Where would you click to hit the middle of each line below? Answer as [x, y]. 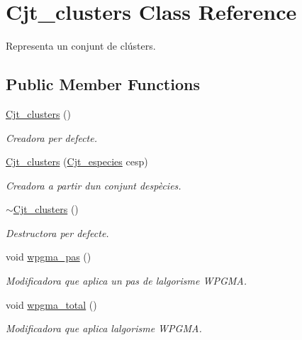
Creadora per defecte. [52, 137]
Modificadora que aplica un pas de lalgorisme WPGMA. [127, 281]
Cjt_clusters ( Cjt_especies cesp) [77, 161]
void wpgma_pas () [49, 257]
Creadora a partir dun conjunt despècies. [94, 185]
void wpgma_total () [51, 304]
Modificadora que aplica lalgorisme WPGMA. [104, 328]
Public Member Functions [103, 84]
